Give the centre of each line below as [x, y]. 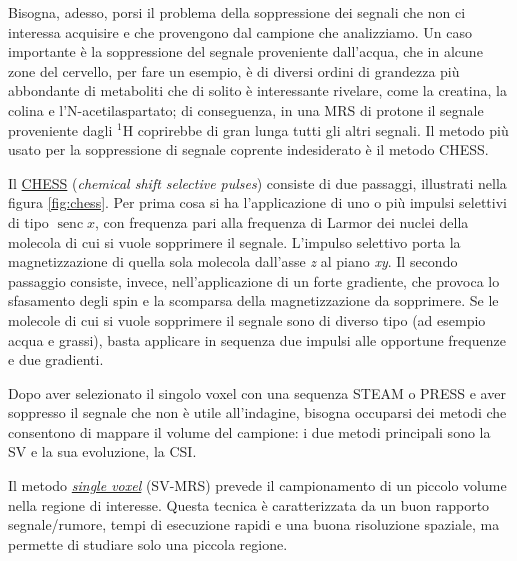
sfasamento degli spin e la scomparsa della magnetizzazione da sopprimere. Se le [253, 300]
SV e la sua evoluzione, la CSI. [102, 451]
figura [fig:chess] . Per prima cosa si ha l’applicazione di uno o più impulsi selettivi [257, 202]
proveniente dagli [60, 129]
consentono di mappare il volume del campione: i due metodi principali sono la [249, 431]
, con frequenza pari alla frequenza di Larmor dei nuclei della [282, 221]
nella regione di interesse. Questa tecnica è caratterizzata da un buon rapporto [249, 504]
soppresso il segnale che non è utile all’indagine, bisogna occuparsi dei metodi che [257, 412]
